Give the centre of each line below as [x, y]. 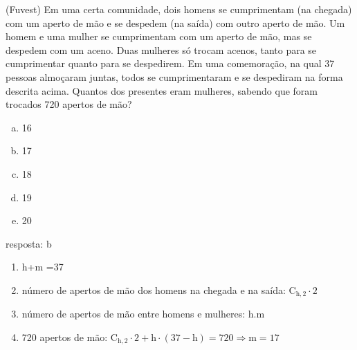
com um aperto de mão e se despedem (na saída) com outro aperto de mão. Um [175, 22]
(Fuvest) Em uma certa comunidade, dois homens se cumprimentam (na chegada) [179, 9]
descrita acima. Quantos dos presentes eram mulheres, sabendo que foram [162, 90]
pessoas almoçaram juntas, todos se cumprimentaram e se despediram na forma [174, 76]
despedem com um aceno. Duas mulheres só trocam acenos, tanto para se [161, 49]
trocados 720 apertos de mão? [69, 104]
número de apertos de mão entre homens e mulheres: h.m [143, 314]
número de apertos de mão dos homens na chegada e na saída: [154, 289]
